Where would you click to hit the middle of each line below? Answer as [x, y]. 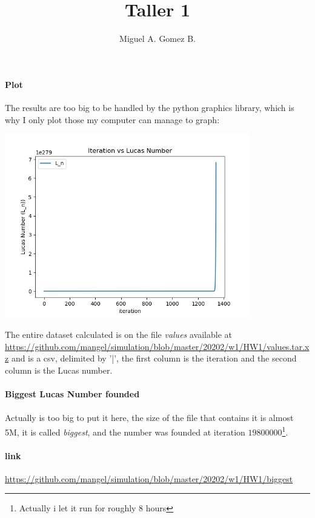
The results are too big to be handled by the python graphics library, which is [150, 107]
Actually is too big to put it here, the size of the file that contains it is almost [149, 418]
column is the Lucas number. [59, 370]
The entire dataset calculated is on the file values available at [118, 335]
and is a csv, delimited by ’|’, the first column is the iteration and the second [154, 358]
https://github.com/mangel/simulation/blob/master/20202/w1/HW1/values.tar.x [157, 346]
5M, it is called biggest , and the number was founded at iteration [125, 432]
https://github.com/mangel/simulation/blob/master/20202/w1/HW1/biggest [149, 478]
